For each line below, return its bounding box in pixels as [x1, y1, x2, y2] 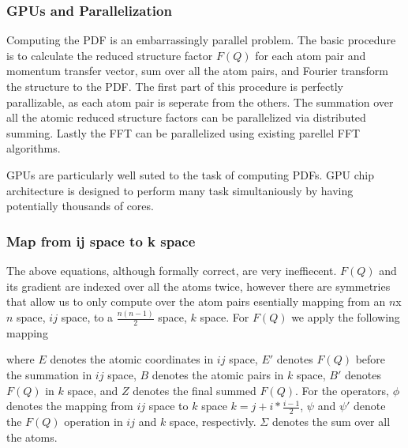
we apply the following [291, 309, 400, 326]
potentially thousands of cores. [6, 198, 154, 214]
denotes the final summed [133, 382, 256, 398]
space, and [67, 382, 118, 398]
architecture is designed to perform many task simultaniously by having [6, 182, 354, 198]
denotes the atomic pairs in [152, 367, 284, 383]
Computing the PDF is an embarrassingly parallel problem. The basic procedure [6, 32, 396, 48]
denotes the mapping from [6, 397, 133, 414]
